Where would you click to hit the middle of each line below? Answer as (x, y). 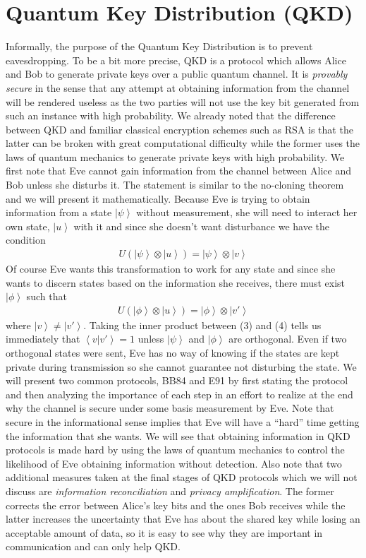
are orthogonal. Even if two (288, 339)
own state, (28, 226)
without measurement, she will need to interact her (247, 212)
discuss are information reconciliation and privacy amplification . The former (170, 491)
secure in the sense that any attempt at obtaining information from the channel (178, 87)
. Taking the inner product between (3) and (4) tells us (202, 325)
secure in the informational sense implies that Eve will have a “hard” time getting (183, 422)
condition (26, 240)
